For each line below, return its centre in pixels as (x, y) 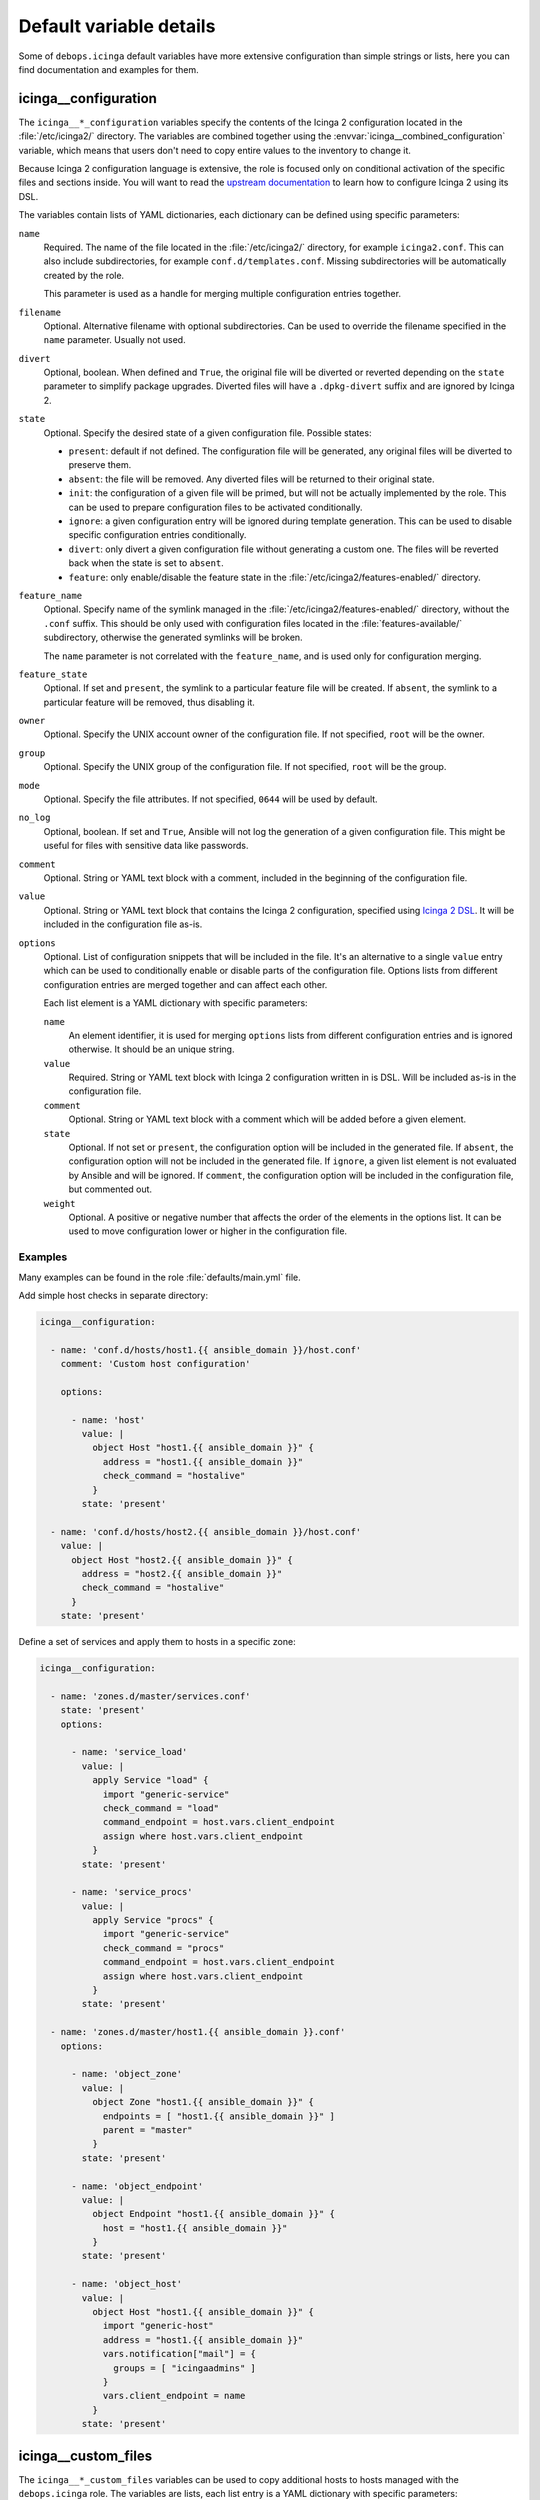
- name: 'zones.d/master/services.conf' (150, 1696)
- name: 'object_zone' (127, 2074)
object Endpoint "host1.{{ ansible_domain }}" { (213, 2214)
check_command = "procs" (163, 1948)
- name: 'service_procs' (132, 1892)
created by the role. (84, 275)
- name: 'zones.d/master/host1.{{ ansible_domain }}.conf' (198, 2032)
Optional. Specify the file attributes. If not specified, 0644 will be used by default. (211, 799)
